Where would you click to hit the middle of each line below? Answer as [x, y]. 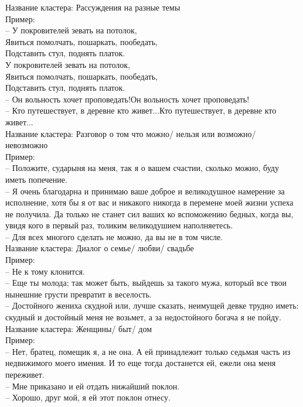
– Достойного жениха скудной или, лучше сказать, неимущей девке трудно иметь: [152, 305]
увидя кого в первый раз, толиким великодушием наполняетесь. [119, 225]
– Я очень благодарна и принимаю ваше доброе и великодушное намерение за [145, 191]
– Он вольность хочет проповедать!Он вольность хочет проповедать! [127, 99]
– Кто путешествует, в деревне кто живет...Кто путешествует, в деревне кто [141, 110]
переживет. [25, 374]
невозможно [27, 145]
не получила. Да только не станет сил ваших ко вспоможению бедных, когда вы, [149, 213]
